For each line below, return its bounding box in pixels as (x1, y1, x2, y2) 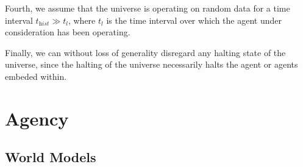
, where (68, 13, 96, 26)
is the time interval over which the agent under (106, 13, 282, 26)
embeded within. (5, 69, 67, 82)
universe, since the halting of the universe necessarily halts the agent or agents (5, 58, 298, 71)
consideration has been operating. (5, 26, 130, 38)
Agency (5, 105, 69, 130)
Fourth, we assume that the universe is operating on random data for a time (5, 2, 290, 14)
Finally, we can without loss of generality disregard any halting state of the (5, 46, 286, 59)
